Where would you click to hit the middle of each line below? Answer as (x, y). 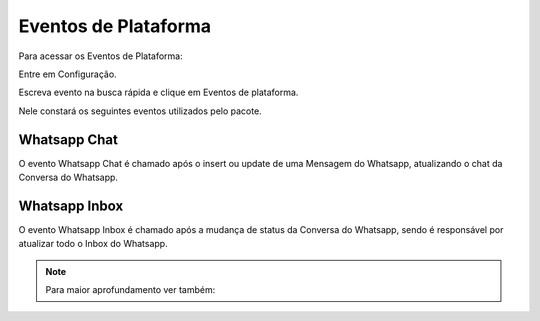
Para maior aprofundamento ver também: (130, 290)
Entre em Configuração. (67, 74)
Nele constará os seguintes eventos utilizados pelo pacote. (140, 111)
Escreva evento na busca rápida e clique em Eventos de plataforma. (158, 92)
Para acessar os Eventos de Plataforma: (101, 56)
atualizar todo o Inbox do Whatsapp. (93, 244)
